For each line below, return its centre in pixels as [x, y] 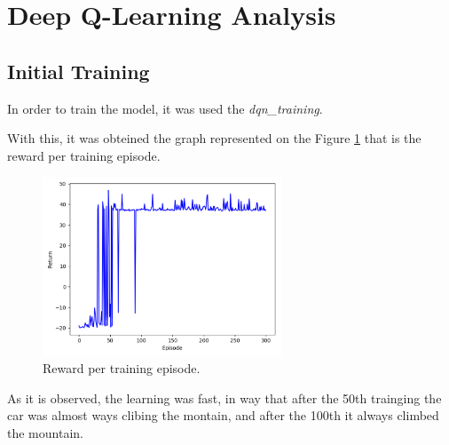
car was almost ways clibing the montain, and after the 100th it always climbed [223, 415]
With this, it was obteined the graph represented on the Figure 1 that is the [214, 138]
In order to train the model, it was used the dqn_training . [165, 108]
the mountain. [45, 433]
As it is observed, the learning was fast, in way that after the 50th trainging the [224, 397]
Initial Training [79, 71]
